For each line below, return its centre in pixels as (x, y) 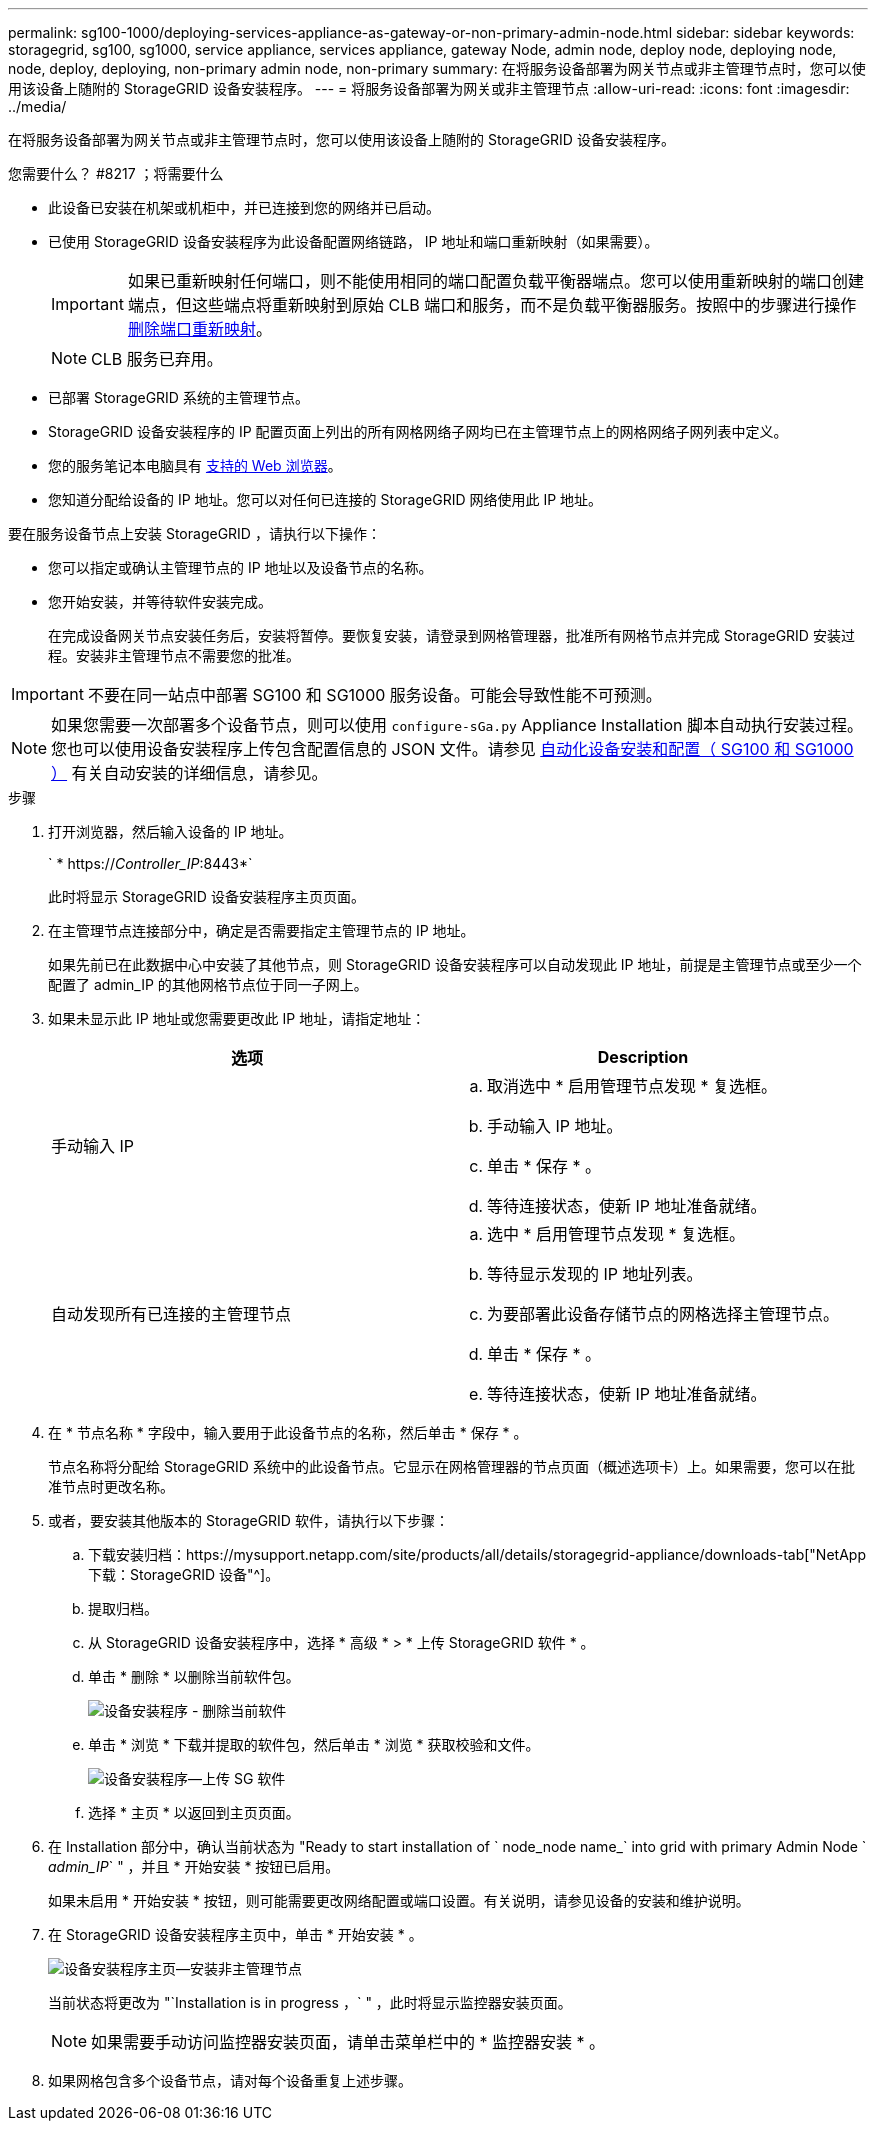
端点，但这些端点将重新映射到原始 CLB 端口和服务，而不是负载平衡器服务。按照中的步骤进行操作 (492, 305)
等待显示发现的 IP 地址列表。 (595, 1274)
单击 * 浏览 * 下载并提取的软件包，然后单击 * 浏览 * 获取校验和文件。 (314, 1744)
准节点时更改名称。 (111, 1486)
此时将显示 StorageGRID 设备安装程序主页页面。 (206, 896)
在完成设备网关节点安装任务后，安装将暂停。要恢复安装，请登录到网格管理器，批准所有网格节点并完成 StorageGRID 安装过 (451, 635)
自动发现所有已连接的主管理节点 (171, 1314)
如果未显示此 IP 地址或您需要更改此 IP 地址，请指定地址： (237, 1018)
